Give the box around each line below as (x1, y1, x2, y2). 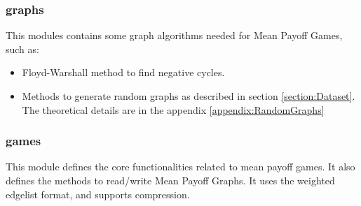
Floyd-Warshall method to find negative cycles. (22, 65, 225, 80)
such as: (6, 41, 39, 56)
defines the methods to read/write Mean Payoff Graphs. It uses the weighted (6, 173, 335, 187)
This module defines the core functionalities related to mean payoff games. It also (6, 159, 355, 174)
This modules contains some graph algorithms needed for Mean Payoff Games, (6, 28, 343, 43)
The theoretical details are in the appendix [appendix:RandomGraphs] (22, 102, 325, 117)
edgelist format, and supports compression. (6, 186, 190, 201)
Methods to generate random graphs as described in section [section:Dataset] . (22, 89, 355, 103)
